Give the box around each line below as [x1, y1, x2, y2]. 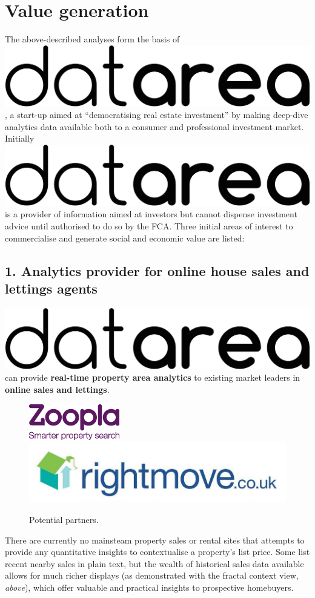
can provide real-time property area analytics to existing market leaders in [5, 371, 300, 384]
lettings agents [5, 279, 98, 298]
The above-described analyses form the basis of [5, 33, 180, 45]
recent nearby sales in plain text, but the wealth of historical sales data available [5, 557, 304, 570]
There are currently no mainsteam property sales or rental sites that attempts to [5, 533, 305, 546]
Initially [5, 132, 35, 145]
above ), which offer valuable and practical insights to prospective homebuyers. [5, 580, 294, 593]
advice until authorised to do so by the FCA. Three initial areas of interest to [5, 220, 293, 232]
